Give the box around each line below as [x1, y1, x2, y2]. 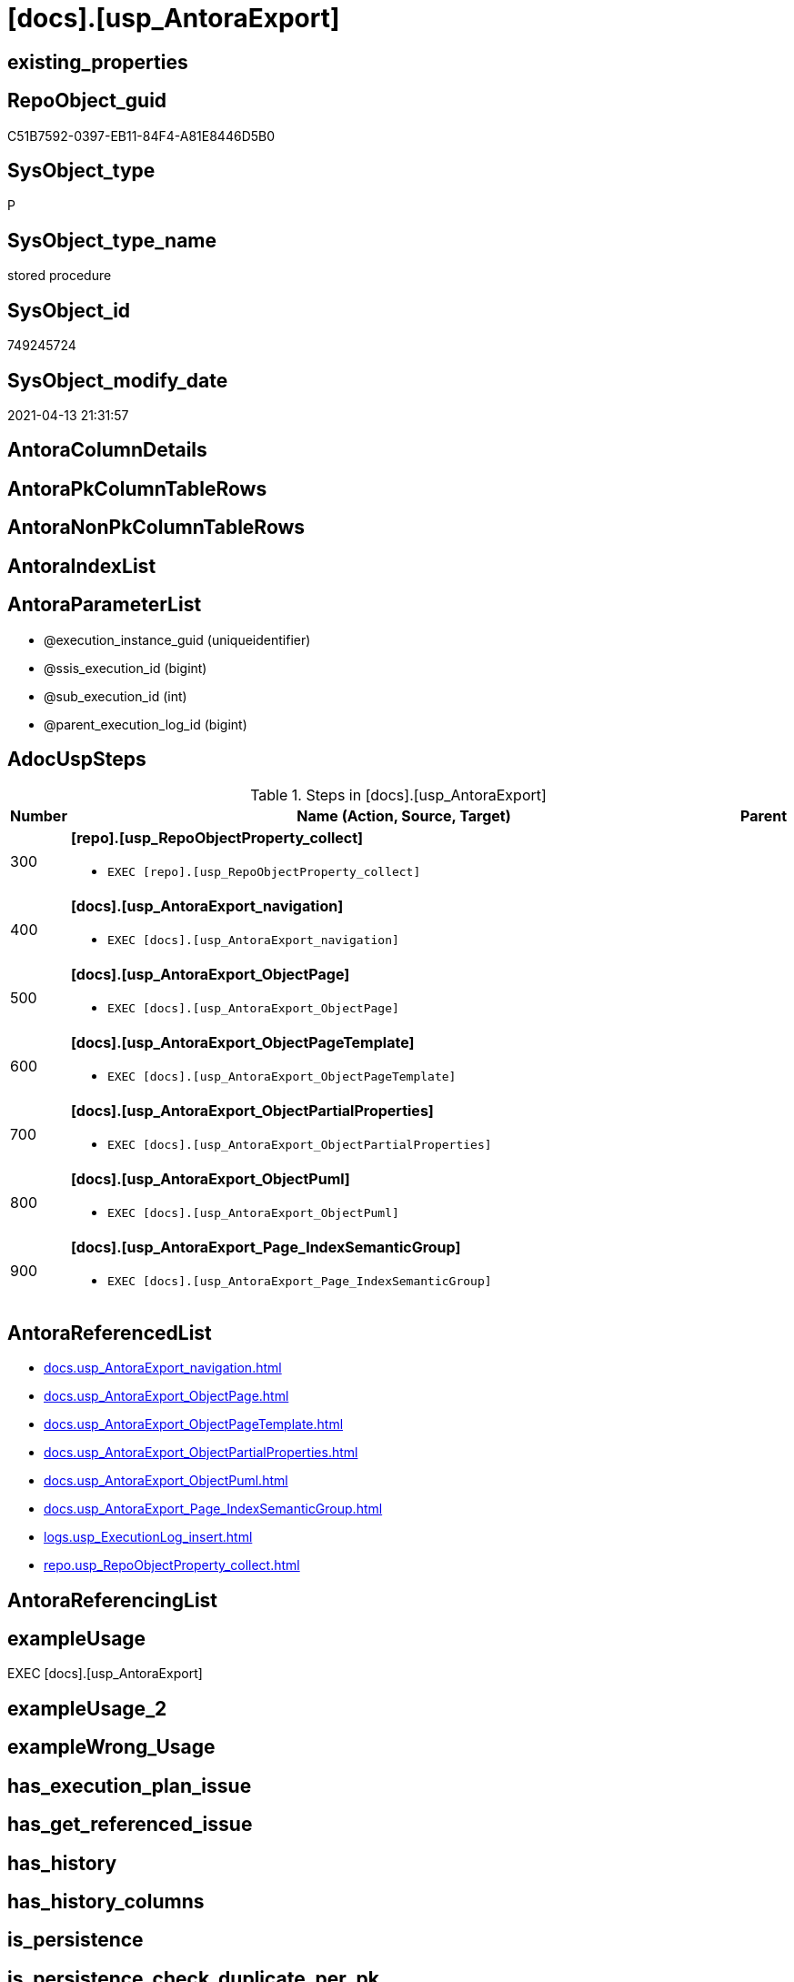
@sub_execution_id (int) [44, 688, 187, 704]
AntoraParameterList [7, 593, 202, 617]
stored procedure [7, 267, 112, 284]
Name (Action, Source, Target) [296, 807, 511, 826]
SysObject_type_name [7, 228, 217, 252]
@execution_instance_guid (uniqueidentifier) [44, 631, 311, 648]
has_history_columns [7, 1889, 205, 1913]
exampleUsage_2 [7, 1696, 167, 1720]
